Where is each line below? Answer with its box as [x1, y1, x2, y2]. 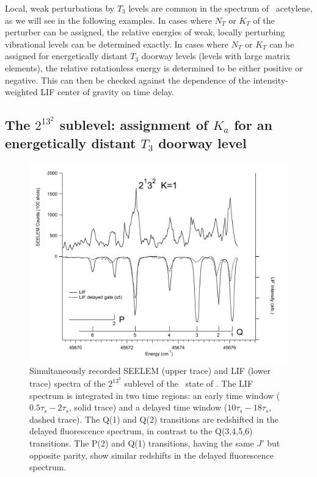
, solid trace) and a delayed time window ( [69, 401, 228, 414]
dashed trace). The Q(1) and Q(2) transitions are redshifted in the [29, 412, 279, 425]
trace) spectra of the [29, 377, 106, 390]
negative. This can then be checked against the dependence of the [5, 73, 250, 86]
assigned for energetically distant [5, 49, 128, 62]
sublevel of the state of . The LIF [124, 377, 253, 390]
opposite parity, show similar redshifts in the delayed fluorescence [29, 448, 274, 461]
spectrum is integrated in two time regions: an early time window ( [29, 389, 280, 401]
